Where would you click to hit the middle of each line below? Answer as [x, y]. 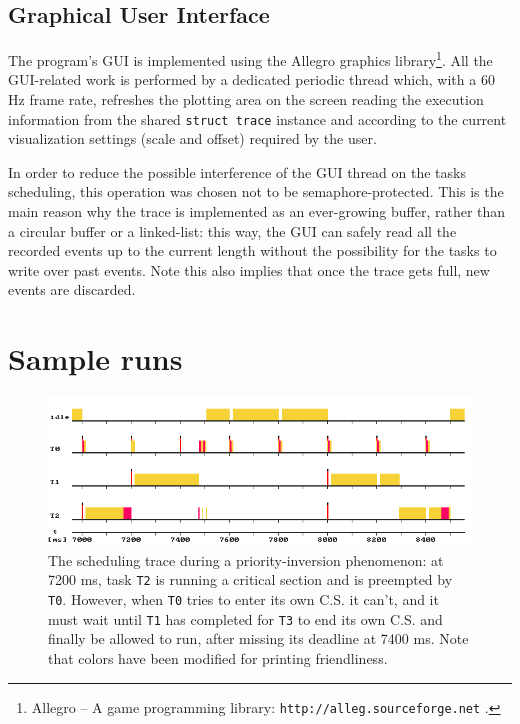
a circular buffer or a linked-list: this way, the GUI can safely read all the [232, 230]
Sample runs [95, 358]
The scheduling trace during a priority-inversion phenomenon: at [246, 559]
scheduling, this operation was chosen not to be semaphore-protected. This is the [256, 191]
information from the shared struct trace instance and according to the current [257, 118]
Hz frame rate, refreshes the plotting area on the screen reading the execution [246, 99]
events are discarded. [72, 289]
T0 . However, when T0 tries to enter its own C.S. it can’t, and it [243, 599]
